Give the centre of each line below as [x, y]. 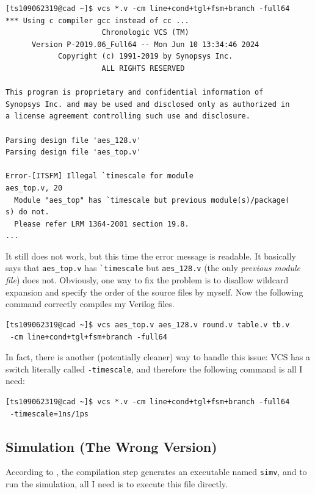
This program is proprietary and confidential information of [135, 93]
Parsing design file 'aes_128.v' [73, 140]
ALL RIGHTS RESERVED [143, 68]
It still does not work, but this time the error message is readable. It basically [151, 256]
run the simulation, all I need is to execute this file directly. [117, 483]
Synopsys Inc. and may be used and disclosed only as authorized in [148, 104]
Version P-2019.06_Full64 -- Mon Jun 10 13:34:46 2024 [145, 44]
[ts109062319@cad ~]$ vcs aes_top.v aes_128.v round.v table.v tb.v [148, 325]
